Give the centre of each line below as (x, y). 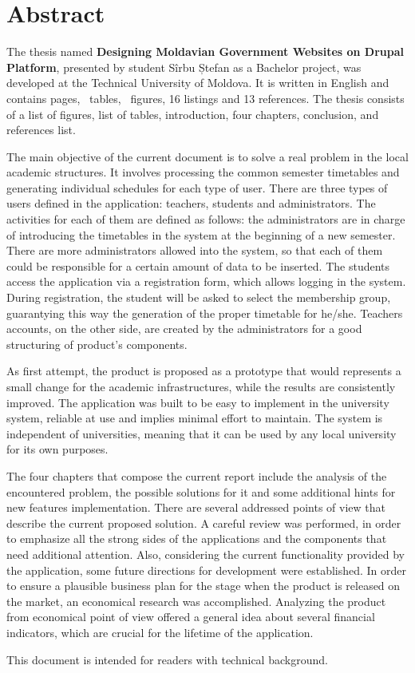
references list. (41, 130)
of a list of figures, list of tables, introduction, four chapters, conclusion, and (193, 114)
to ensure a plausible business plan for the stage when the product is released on (204, 586)
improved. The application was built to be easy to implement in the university (198, 402)
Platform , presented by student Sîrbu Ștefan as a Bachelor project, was (184, 67)
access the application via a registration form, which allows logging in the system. (206, 281)
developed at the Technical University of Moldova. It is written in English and (198, 83)
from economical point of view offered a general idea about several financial (191, 617)
